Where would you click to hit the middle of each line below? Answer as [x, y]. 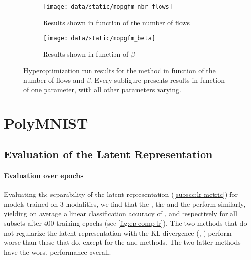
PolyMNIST [46, 123]
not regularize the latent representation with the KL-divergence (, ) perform [118, 232]
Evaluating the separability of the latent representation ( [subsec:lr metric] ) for [121, 194]
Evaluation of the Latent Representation [108, 154]
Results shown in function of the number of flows [116, 22]
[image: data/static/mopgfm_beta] [99, 38]
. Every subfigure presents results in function [157, 80]
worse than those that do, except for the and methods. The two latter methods [122, 242]
